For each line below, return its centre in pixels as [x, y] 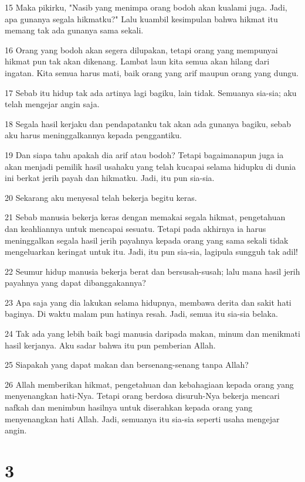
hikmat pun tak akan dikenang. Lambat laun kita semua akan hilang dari [137, 61]
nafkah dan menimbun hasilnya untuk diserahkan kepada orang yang [129, 407]
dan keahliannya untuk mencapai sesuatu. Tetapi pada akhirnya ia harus [135, 228]
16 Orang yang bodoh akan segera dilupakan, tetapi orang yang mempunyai [141, 49]
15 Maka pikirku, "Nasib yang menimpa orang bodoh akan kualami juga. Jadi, [146, 7]
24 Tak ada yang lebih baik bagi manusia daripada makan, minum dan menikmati [152, 334]
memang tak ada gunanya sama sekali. [74, 30]
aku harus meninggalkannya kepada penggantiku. [93, 135]
